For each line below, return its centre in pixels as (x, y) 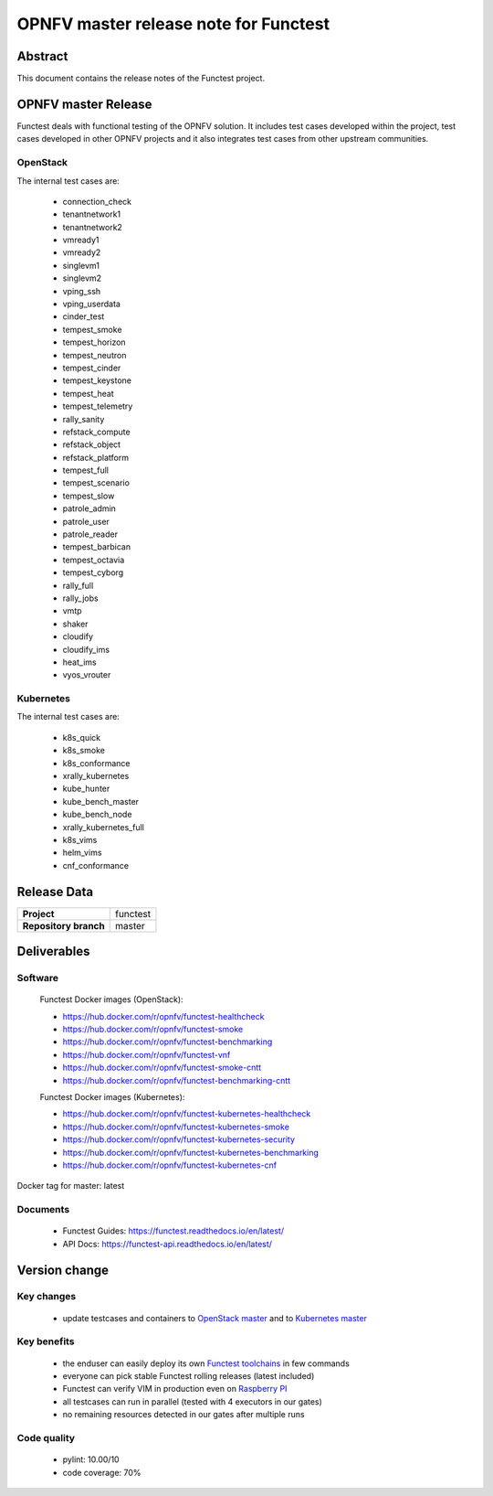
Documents (43, 1210)
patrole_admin (89, 508)
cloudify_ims (86, 649)
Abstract (42, 56)
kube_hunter (86, 789)
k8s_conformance (96, 763)
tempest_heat (88, 393)
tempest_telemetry (98, 406)
